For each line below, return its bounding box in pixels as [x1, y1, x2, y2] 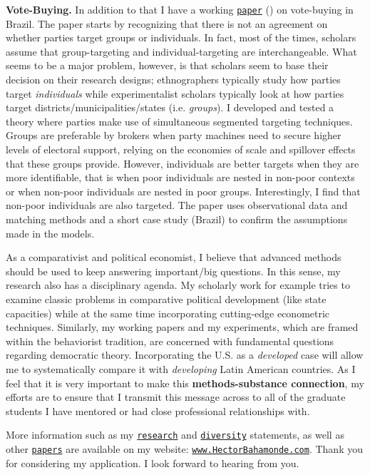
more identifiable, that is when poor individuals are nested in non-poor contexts [6, 170, 355, 185]
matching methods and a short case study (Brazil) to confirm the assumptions [6, 211, 348, 226]
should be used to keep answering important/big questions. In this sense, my [6, 263, 341, 278]
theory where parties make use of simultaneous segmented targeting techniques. [6, 113, 353, 128]
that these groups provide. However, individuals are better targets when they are [6, 155, 359, 170]
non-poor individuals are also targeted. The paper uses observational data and [6, 198, 348, 213]
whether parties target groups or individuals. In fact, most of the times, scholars [6, 30, 356, 45]
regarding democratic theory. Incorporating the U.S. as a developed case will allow [6, 347, 364, 362]
